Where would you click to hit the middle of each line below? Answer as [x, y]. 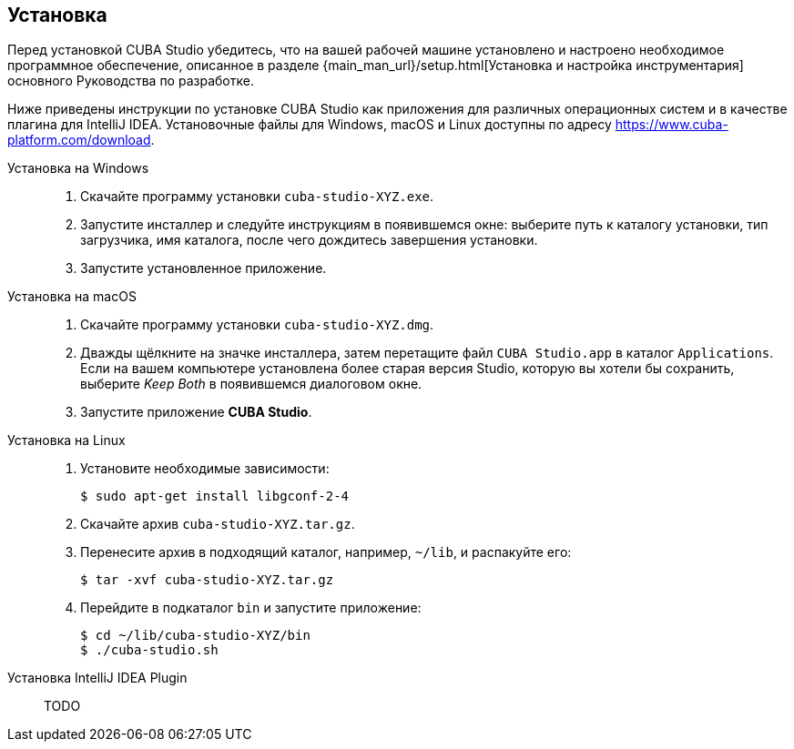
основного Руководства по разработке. [131, 81]
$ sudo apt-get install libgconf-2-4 [215, 496]
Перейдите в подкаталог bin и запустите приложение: [251, 608]
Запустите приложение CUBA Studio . [196, 412]
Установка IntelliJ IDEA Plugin [97, 678]
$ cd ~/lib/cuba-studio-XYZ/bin [195, 636]
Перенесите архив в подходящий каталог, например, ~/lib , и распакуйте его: [326, 552]
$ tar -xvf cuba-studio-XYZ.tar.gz [207, 580]
